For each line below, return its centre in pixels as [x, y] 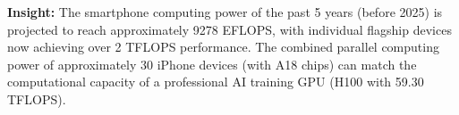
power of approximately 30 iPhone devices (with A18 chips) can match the [212, 64]
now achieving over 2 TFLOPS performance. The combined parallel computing [223, 47]
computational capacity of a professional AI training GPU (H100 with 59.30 [216, 82]
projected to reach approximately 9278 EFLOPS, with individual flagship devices [229, 29]
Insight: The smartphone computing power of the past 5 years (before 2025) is [225, 12]
